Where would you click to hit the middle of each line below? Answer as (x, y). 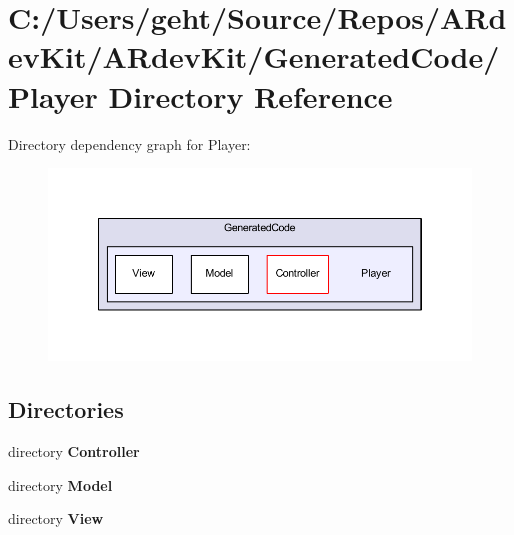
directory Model (60, 484)
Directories (66, 409)
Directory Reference (250, 95)
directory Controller (74, 451)
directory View (56, 518)
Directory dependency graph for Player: (129, 143)
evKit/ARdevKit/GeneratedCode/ (254, 56)
